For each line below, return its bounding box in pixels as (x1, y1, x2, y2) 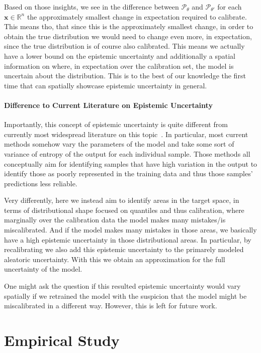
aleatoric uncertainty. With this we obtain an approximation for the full (4, 254, 225, 264)
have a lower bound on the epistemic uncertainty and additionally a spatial (4, 50, 235, 61)
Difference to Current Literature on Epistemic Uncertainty (4, 99, 213, 110)
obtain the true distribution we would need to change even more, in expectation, (4, 31, 252, 41)
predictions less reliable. (4, 178, 77, 188)
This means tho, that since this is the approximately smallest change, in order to (4, 21, 253, 32)
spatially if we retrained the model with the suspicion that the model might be (4, 290, 247, 301)
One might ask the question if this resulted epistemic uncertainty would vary (4, 281, 241, 291)
